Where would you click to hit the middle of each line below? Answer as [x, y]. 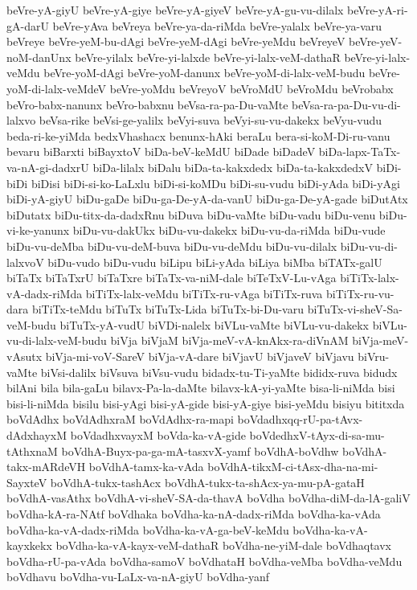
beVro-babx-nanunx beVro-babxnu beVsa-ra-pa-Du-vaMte [147, 104]
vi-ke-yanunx [38, 230]
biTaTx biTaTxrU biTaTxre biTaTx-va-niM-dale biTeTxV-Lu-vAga [172, 278]
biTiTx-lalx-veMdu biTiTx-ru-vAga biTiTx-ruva [204, 293]
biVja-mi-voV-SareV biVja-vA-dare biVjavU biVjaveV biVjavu [200, 356]
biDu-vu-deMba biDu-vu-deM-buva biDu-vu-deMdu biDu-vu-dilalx [172, 246]
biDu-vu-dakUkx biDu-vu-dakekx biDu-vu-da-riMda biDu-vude [229, 230]
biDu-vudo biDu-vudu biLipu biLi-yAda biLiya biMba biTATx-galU [215, 262]
